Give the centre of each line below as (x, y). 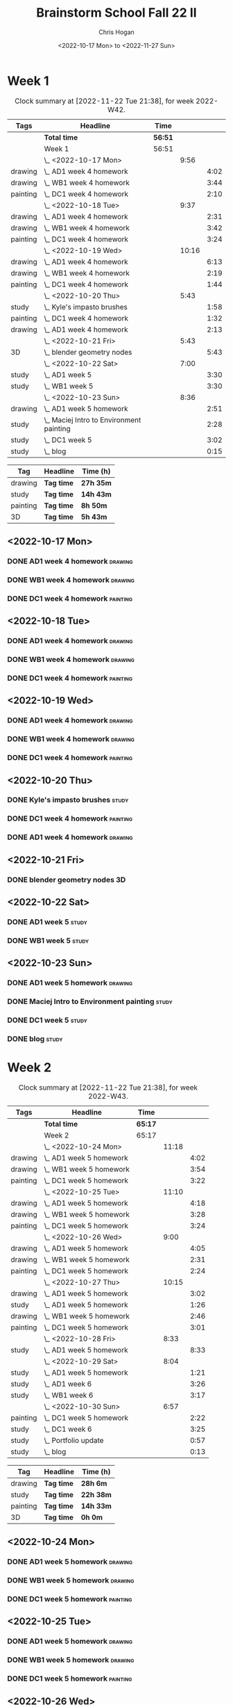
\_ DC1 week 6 (68, 1429)
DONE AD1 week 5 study (48, 921)
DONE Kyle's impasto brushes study (68, 800)
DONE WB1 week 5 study (48, 940)
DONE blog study (35, 1039)
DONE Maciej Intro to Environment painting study (90, 1001)
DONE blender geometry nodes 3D (67, 880)
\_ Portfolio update (74, 1440)
